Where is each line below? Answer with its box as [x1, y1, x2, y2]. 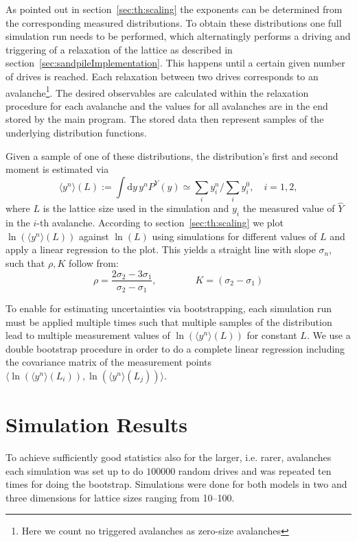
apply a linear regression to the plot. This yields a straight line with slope [5, 242, 316, 257]
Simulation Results [5, 410, 188, 438]
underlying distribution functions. [5, 126, 147, 139]
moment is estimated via [5, 162, 109, 176]
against [79, 228, 109, 243]
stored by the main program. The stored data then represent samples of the [5, 112, 324, 126]
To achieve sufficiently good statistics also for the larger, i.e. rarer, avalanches [5, 450, 332, 464]
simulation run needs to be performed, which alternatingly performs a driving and [5, 29, 351, 43]
